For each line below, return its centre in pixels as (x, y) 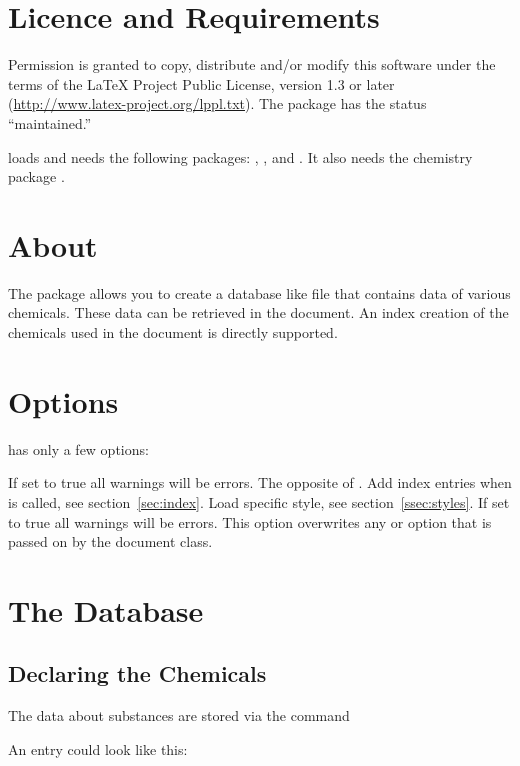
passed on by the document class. (110, 541)
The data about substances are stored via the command (179, 715)
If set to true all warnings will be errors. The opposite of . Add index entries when (260, 482)
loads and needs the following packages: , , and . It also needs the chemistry (240, 156)
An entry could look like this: (98, 748)
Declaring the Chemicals (137, 673)
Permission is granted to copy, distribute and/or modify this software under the (252, 64)
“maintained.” (50, 122)
